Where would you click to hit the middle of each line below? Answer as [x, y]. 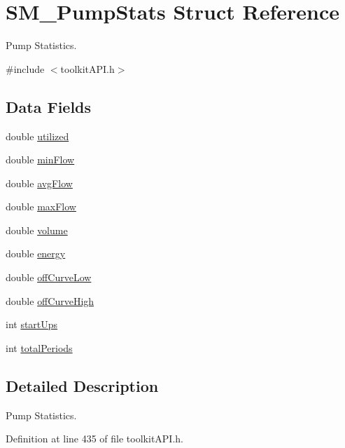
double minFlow [40, 159]
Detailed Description [82, 385]
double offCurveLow [49, 277]
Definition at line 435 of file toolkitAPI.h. [94, 439]
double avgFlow [39, 183]
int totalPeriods [39, 347]
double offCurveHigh [50, 300]
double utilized [37, 136]
